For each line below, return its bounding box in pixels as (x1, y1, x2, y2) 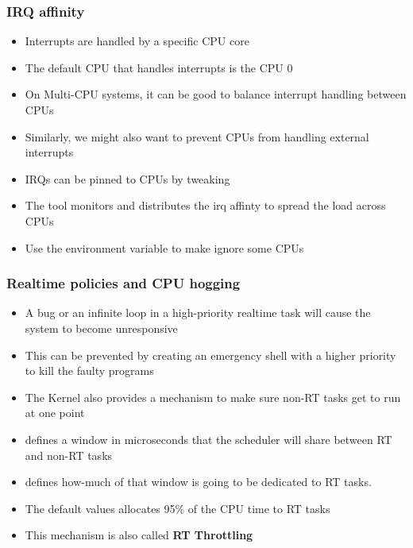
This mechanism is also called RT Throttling (25, 527, 253, 543)
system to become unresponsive (25, 319, 178, 336)
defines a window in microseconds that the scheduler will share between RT (25, 430, 392, 447)
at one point (25, 404, 85, 421)
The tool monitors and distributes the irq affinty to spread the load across (25, 197, 386, 214)
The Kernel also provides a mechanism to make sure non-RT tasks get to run (25, 388, 401, 405)
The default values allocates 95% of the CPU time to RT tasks (25, 500, 330, 516)
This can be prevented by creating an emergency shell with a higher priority (25, 346, 396, 363)
